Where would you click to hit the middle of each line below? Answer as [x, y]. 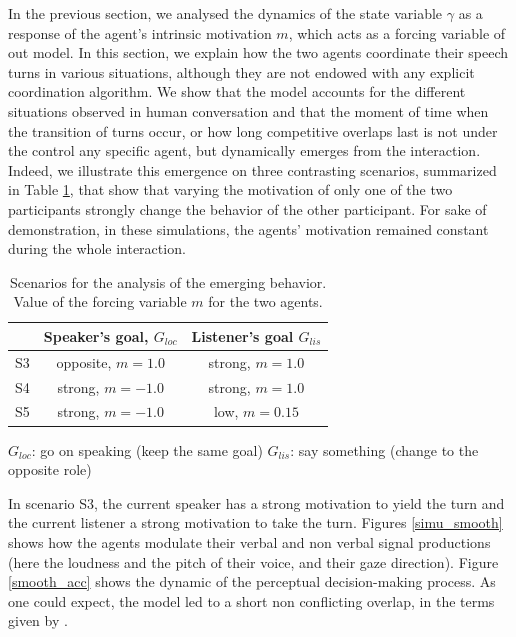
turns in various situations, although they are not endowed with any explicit [241, 71]
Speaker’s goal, [96, 335]
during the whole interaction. [97, 248]
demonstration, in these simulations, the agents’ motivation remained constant [248, 228]
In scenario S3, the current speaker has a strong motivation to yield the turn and [256, 502]
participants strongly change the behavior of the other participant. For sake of [247, 208]
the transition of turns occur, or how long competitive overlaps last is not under [253, 130]
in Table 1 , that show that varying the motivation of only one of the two [230, 189]
